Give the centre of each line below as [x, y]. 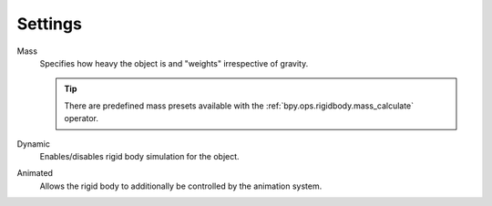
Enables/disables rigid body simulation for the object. [140, 156]
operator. [82, 118]
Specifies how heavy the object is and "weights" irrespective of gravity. [174, 63]
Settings [49, 24]
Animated [35, 173]
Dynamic [33, 144]
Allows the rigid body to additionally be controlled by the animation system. [181, 186]
